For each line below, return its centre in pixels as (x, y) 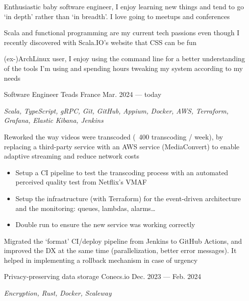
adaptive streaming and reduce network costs (72, 156)
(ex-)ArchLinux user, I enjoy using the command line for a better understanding (124, 58)
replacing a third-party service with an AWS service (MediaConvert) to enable (122, 146)
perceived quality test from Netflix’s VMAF (81, 182)
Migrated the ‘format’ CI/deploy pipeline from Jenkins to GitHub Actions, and (123, 241)
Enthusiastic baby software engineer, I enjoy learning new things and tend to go (124, 6)
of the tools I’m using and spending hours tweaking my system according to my (124, 68)
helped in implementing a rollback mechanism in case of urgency (101, 260)
